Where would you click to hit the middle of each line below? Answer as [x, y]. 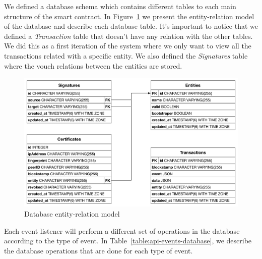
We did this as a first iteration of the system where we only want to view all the [128, 46]
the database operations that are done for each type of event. [99, 250]
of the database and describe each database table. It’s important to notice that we [131, 26]
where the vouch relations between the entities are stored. [93, 65]
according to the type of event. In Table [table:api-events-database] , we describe [128, 241]
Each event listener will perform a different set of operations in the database [122, 230]
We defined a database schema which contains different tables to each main [120, 6]
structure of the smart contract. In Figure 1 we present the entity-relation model [129, 16]
